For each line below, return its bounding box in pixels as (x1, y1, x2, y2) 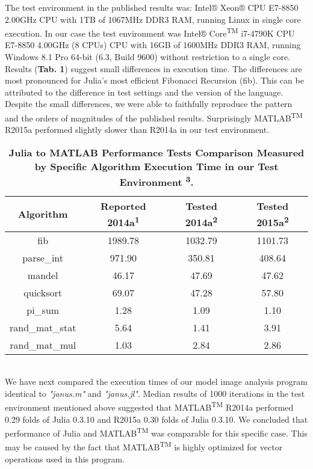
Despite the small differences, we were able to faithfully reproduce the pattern (5, 97, 293, 110)
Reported (101, 199, 146, 213)
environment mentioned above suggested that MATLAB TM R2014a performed (5, 399, 294, 413)
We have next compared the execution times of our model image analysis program (5, 375, 308, 388)
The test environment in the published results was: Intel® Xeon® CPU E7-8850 (5, 1, 299, 13)
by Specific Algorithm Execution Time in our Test (34, 159, 279, 173)
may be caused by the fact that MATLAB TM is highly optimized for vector (5, 439, 283, 453)
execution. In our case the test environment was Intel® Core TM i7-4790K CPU (5, 25, 295, 39)
